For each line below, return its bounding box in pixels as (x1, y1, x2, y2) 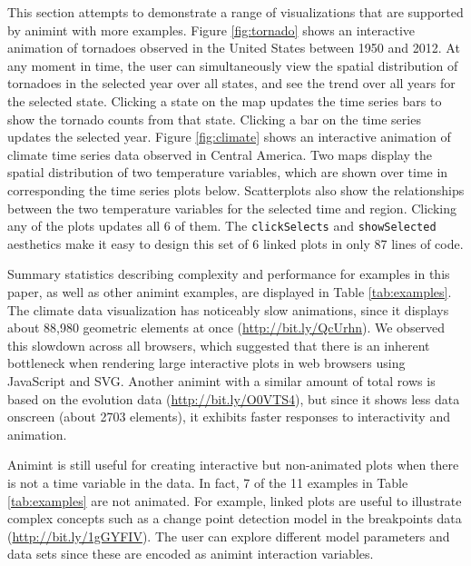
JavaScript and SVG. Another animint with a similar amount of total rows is (7, 371, 436, 390)
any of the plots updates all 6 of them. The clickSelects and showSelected (7, 216, 437, 235)
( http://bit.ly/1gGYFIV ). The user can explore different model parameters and (7, 526, 450, 545)
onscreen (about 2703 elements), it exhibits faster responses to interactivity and (7, 407, 450, 426)
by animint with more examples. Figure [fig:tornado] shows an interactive (7, 20, 415, 39)
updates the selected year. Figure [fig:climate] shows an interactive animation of (7, 127, 451, 146)
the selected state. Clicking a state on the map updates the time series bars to (7, 91, 442, 110)
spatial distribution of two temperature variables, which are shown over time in (7, 163, 448, 182)
